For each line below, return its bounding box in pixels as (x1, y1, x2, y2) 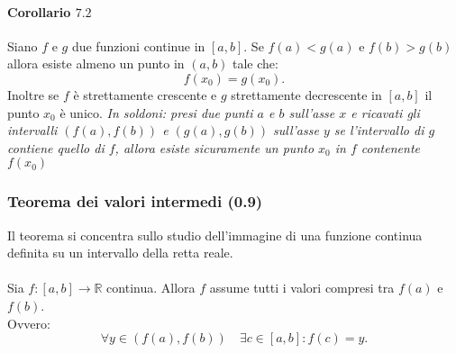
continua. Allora (106, 278, 196, 297)
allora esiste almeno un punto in (7, 54, 185, 73)
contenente (360, 138, 420, 157)
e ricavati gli (351, 103, 420, 122)
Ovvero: (7, 313, 50, 332)
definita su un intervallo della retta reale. (7, 243, 233, 262)
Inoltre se (7, 85, 59, 104)
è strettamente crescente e (73, 85, 217, 104)
